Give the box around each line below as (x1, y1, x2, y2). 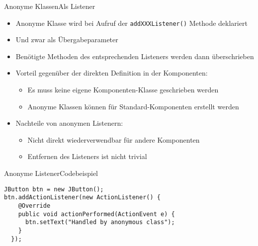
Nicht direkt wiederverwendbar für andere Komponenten (27, 134, 200, 145)
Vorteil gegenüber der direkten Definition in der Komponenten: (15, 68, 208, 78)
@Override (18, 202, 51, 209)
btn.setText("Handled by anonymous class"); (25, 219, 175, 226)
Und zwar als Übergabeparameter (15, 34, 118, 45)
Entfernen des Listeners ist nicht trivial (27, 151, 147, 162)
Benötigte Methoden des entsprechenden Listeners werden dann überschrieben (15, 51, 254, 61)
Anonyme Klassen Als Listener (4, 1, 95, 11)
